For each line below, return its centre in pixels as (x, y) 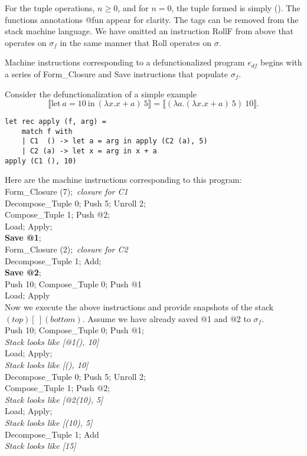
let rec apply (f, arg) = (55, 122)
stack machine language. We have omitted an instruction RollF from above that (149, 31)
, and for (133, 8)
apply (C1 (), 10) (41, 161)
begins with (281, 62)
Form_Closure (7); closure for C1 (66, 191)
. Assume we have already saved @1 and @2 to (166, 318)
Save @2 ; (23, 272)
